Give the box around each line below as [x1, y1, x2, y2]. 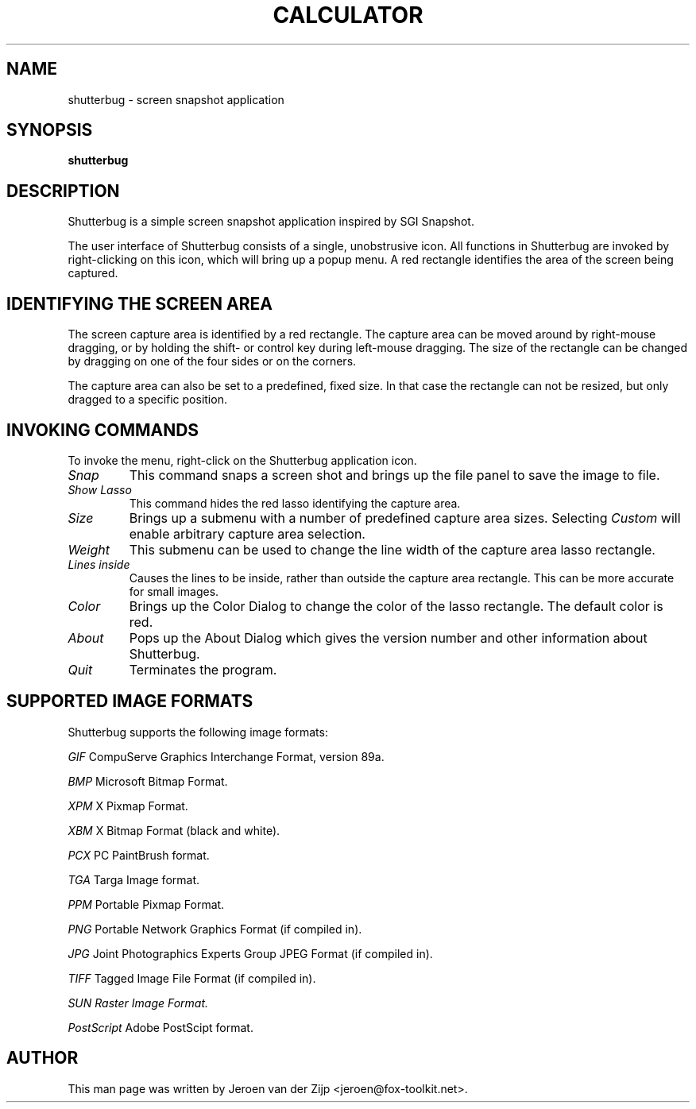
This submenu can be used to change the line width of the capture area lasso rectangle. [129, 541, 655, 558]
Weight [68, 541, 110, 558]
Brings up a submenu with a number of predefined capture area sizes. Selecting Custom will [129, 509, 681, 526]
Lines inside [68, 557, 130, 571]
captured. [68, 266, 118, 280]
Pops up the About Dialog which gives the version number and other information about [129, 629, 648, 646]
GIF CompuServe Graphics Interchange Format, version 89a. [68, 749, 385, 763]
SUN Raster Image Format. [68, 995, 209, 1010]
